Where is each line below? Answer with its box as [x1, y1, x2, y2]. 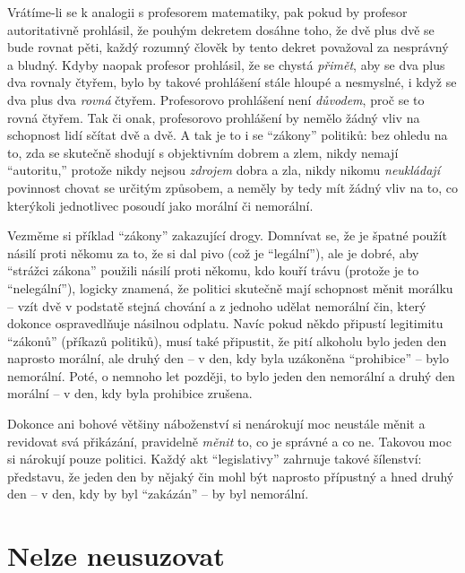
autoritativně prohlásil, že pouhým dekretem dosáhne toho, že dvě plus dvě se [7, 20, 435, 39]
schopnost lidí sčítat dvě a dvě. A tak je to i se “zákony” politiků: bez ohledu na [7, 126, 448, 144]
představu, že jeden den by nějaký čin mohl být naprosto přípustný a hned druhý [7, 466, 454, 485]
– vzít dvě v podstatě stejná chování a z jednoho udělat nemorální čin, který [7, 296, 426, 315]
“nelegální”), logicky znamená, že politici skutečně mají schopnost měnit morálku [7, 278, 453, 297]
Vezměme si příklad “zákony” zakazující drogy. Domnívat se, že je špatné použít [7, 226, 447, 245]
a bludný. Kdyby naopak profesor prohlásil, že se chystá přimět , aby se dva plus [7, 55, 445, 74]
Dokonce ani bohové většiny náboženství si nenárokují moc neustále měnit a [7, 414, 426, 433]
